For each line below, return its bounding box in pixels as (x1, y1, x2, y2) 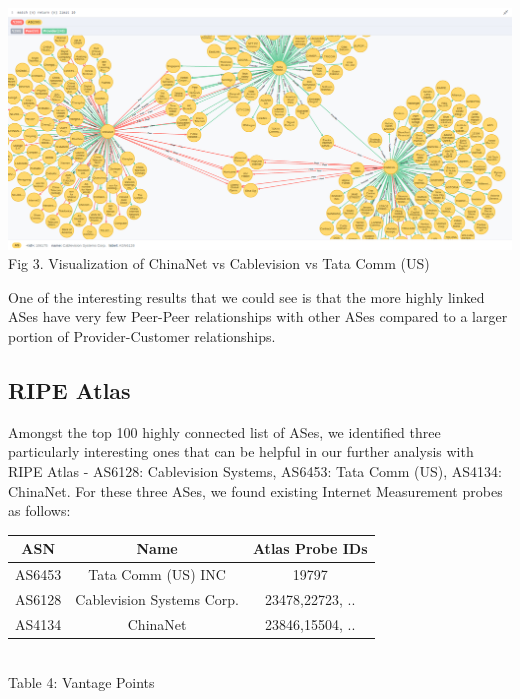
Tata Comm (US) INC (88, 564, 226, 585)
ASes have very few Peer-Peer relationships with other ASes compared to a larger (8, 306, 508, 327)
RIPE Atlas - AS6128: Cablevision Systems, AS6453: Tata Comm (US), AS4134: (8, 461, 502, 482)
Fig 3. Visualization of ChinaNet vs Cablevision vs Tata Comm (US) (8, 253, 430, 274)
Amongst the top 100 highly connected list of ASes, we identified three (8, 421, 441, 442)
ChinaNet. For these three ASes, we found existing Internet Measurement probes (8, 480, 503, 501)
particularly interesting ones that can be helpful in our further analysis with (8, 441, 474, 462)
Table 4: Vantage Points (8, 671, 155, 692)
